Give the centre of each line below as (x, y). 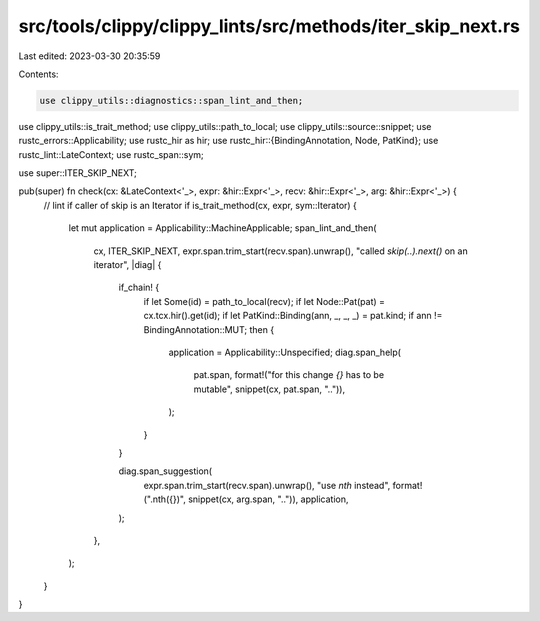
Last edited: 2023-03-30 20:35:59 (89, 56)
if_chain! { (139, 287)
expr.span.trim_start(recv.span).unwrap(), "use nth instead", (267, 485)
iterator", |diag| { (127, 265)
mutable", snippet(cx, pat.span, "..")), (269, 389)
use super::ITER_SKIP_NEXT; (77, 173)
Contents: (38, 74)
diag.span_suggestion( (165, 471)
